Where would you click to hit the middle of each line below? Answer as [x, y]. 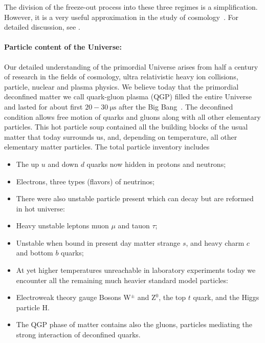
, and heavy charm [215, 242]
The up [28, 164]
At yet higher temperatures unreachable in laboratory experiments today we [136, 270]
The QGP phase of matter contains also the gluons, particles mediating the [134, 324]
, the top [172, 297]
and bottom [35, 253]
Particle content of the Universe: [63, 47]
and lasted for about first [43, 106]
